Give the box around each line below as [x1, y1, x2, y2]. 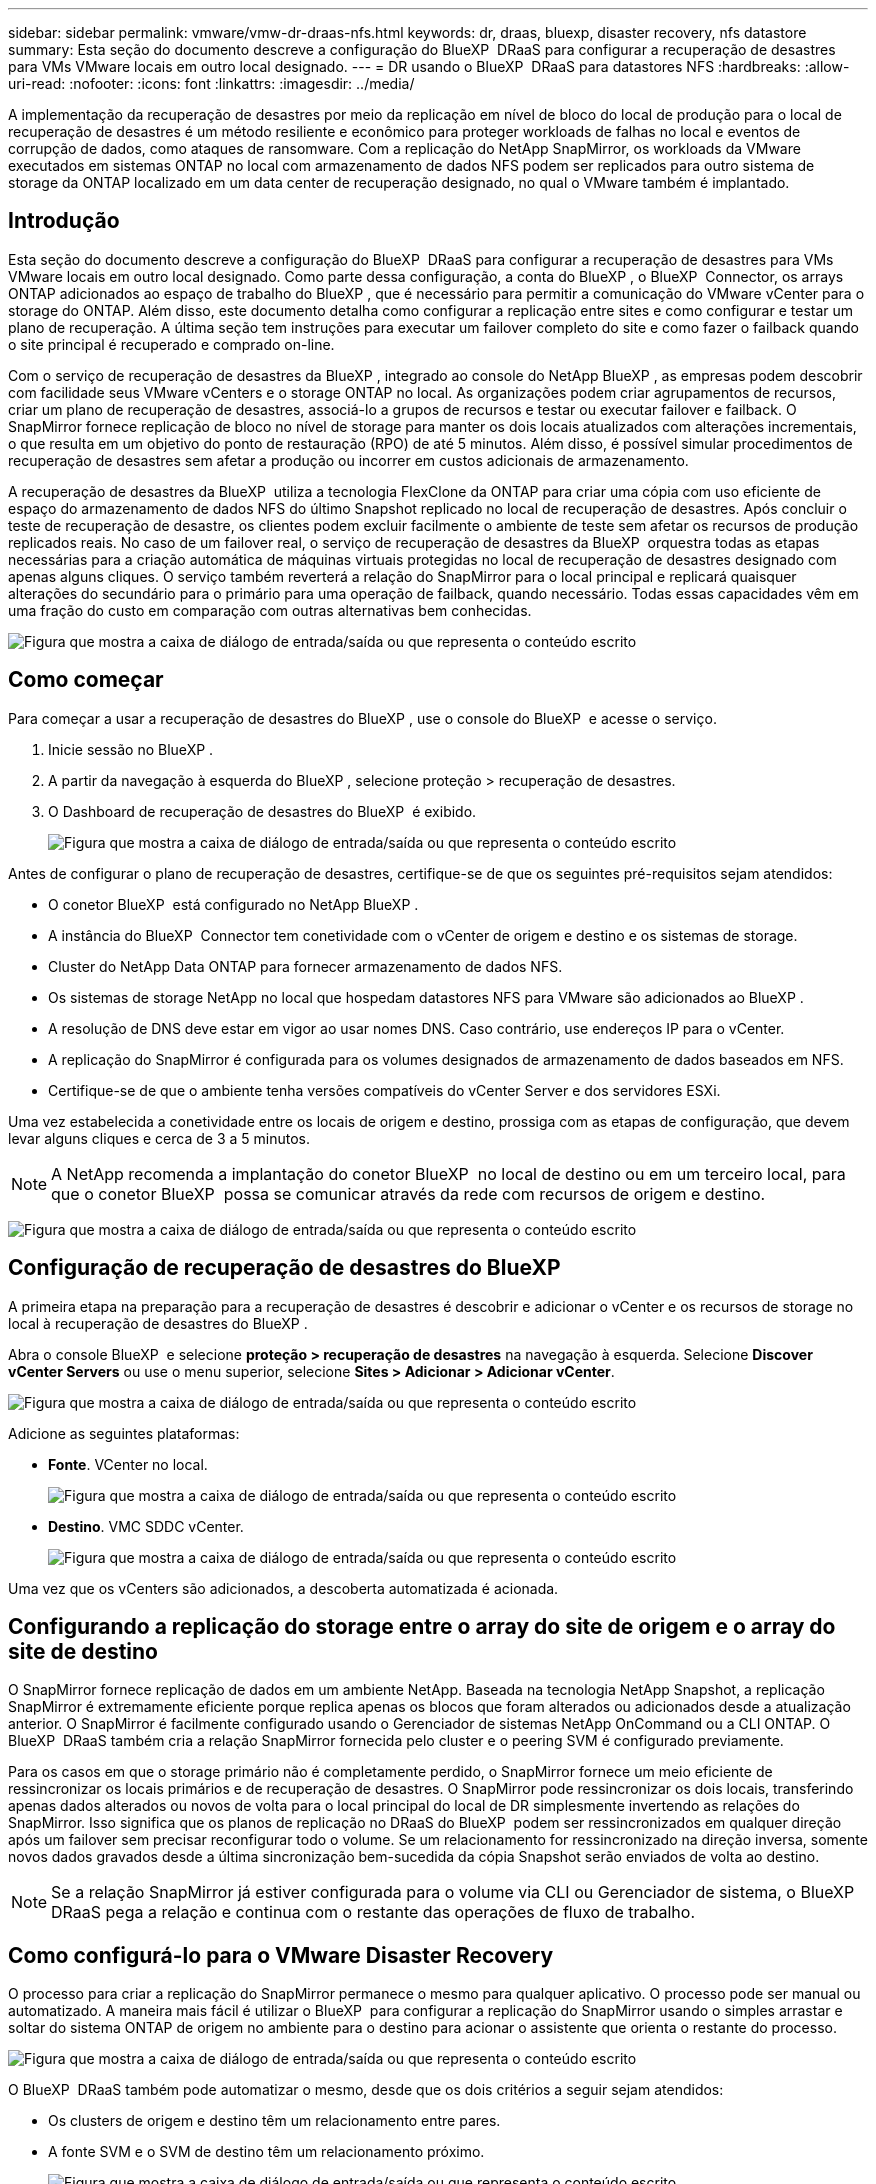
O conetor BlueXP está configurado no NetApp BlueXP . [48, 895, 419, 913]
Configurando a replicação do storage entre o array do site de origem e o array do [8, 1613, 836, 1639]
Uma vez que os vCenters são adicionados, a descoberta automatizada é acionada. [8, 1579, 559, 1597]
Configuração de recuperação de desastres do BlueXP [8, 1255, 561, 1281]
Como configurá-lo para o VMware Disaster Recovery [8, 1942, 554, 1968]
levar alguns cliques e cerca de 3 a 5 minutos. [8, 1129, 310, 1147]
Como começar [8, 667, 164, 693]
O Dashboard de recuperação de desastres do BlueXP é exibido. [48, 802, 477, 820]
